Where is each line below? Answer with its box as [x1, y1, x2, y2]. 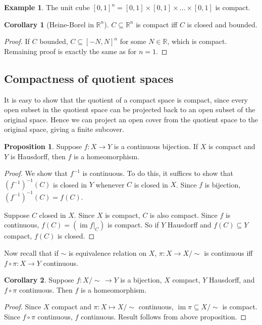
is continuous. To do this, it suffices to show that [82, 168, 233, 178]
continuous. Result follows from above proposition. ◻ [81, 311, 247, 321]
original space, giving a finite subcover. [4, 124, 124, 134]
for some [120, 36, 146, 47]
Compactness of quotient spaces [4, 70, 174, 86]
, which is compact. [167, 36, 227, 47]
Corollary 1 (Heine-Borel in [4, 19, 94, 29]
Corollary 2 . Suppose [4, 274, 74, 285]
